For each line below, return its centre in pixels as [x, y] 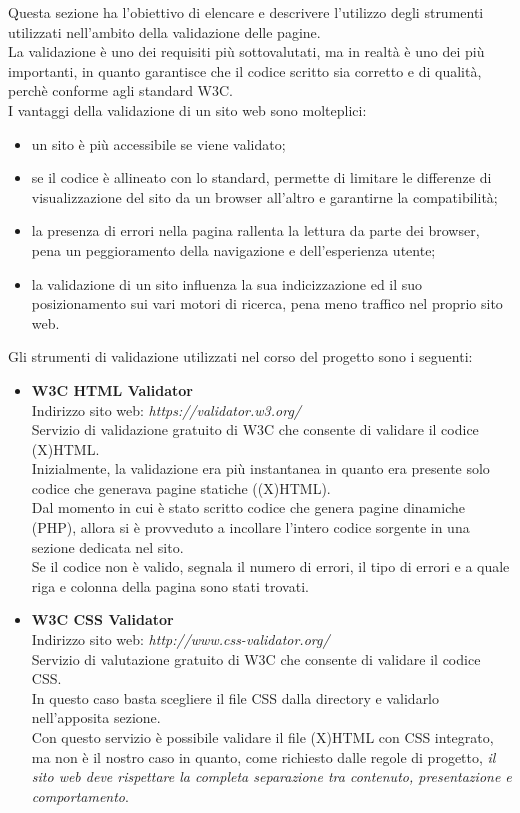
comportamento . [80, 795]
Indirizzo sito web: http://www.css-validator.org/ [180, 639]
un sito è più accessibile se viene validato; [158, 143]
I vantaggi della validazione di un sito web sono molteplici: [187, 109]
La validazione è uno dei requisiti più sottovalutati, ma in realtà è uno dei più [246, 51]
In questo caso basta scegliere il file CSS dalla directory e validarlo [235, 697]
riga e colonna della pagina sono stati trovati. [170, 585]
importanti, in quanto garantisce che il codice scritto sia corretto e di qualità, [245, 70]
